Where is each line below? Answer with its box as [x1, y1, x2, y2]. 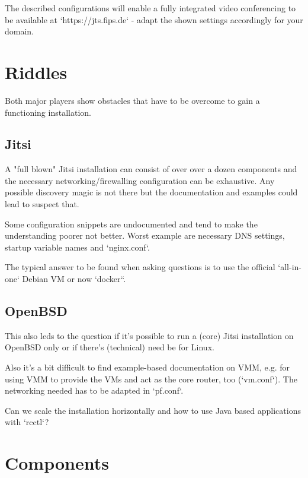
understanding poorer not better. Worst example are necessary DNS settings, [5, 229, 285, 242]
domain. [5, 25, 34, 37]
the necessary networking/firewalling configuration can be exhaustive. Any [5, 174, 275, 186]
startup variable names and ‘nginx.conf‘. [5, 240, 150, 253]
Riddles [5, 59, 68, 84]
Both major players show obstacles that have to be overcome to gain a [5, 94, 260, 106]
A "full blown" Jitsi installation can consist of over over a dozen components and [5, 163, 297, 175]
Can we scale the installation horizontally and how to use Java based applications [5, 404, 301, 416]
